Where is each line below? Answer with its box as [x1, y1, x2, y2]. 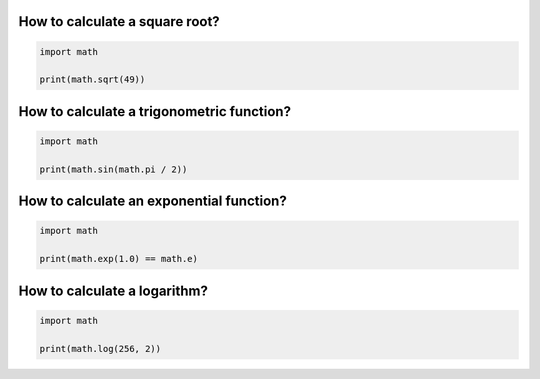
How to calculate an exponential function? [18, 193, 287, 210]
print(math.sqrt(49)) [39, 74, 146, 85]
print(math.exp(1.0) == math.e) [39, 253, 199, 265]
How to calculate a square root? [18, 13, 220, 30]
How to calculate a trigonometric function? [18, 103, 292, 120]
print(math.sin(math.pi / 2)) [39, 163, 188, 175]
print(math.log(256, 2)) [39, 343, 162, 354]
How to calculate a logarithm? [18, 282, 209, 299]
